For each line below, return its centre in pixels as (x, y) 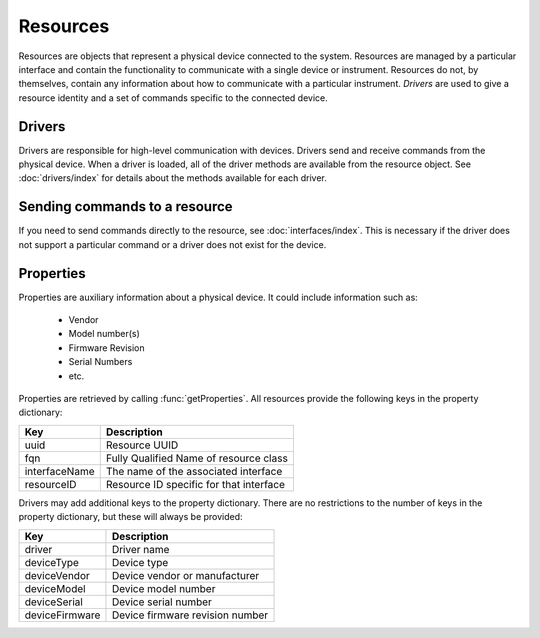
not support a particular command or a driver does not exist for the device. (172, 244)
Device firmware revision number (190, 615)
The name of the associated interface (194, 471)
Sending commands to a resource (126, 206)
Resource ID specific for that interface (195, 484)
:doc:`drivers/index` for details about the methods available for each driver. (172, 178)
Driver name (140, 549)
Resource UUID (142, 445)
